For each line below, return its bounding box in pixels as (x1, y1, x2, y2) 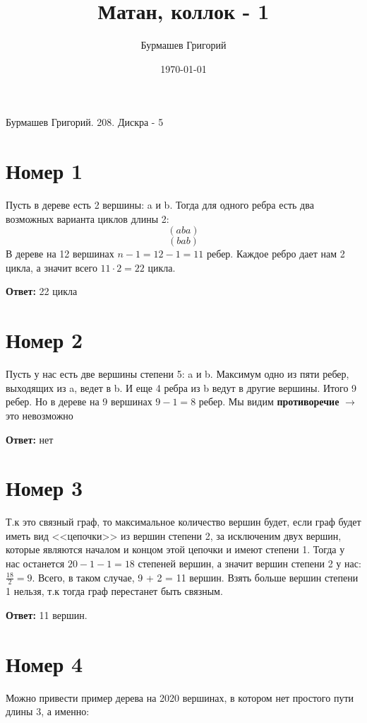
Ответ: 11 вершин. (6, 608, 88, 623)
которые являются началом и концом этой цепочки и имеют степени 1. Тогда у (6, 542, 345, 557)
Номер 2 (6, 325, 83, 354)
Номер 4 (6, 649, 83, 678)
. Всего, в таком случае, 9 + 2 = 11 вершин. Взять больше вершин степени (32, 569, 359, 584)
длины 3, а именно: (6, 704, 90, 719)
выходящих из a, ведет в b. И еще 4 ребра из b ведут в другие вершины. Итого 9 (6, 380, 357, 395)
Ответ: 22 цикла (6, 284, 78, 299)
